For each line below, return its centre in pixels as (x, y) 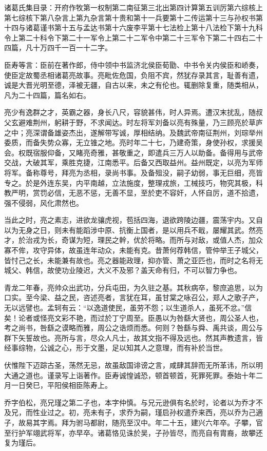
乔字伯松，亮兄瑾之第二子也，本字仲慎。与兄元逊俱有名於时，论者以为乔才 (130, 402)
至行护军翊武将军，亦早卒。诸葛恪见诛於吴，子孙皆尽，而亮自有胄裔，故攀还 (133, 432)
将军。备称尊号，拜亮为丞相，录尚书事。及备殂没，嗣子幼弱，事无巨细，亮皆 (133, 172)
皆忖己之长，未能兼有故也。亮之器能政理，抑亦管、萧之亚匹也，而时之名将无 (133, 260)
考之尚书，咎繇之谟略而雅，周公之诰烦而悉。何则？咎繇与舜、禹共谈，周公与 (133, 328)
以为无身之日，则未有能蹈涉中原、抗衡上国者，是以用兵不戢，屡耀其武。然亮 (133, 230)
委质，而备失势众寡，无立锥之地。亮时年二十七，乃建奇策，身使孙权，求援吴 (133, 142)
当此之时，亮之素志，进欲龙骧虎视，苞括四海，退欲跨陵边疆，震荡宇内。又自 (133, 220)
